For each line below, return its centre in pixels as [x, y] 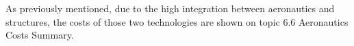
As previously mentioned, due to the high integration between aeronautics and [170, 8]
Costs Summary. [40, 35]
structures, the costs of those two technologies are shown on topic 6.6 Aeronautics [177, 21]
